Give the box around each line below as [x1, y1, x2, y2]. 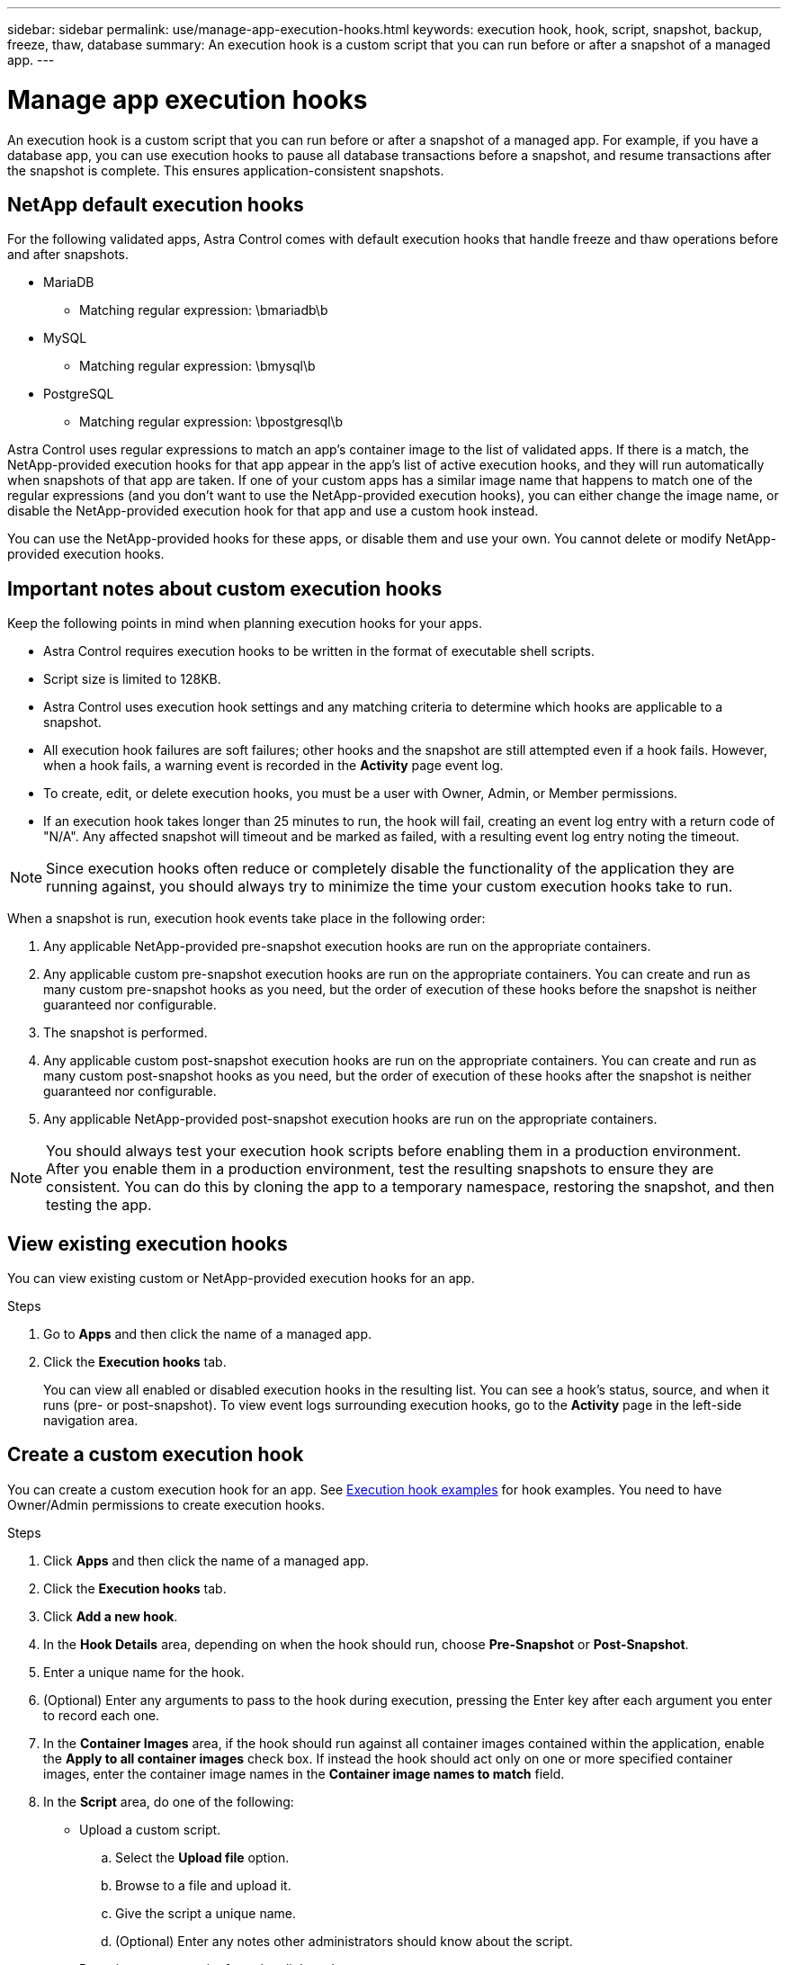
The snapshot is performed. [43, 1025, 208, 1041]
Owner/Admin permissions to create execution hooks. [7, 1496, 326, 1512]
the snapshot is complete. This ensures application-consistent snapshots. [7, 162, 444, 178]
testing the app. [46, 1196, 152, 1215]
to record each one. [43, 1707, 160, 1723]
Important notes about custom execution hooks [7, 577, 443, 600]
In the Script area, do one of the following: [43, 1793, 294, 1809]
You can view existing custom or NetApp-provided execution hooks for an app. [7, 1270, 475, 1287]
